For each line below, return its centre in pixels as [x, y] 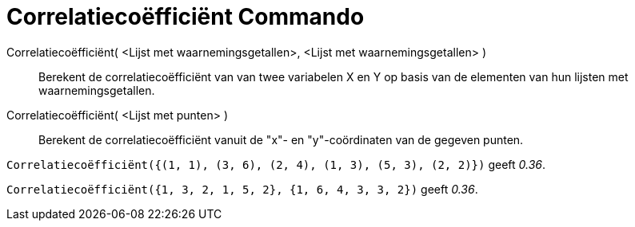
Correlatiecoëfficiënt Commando [186, 17]
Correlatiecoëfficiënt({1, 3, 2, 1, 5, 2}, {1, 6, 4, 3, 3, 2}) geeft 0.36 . [242, 189]
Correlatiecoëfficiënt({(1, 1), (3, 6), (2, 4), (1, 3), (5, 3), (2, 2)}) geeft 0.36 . [276, 164]
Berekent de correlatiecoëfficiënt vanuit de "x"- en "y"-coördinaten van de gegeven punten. [281, 139]
